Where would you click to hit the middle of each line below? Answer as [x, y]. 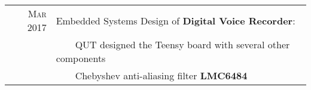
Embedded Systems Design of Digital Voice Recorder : [176, 20]
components [81, 58]
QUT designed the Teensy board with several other [182, 44]
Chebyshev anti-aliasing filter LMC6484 [161, 75]
